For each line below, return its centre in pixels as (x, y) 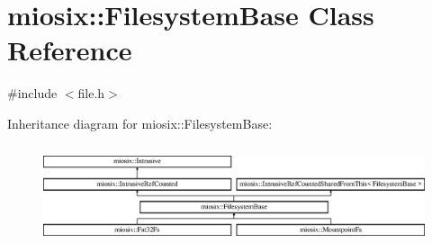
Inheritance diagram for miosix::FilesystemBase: (140, 123)
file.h (91, 93)
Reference (70, 50)
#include (32, 93)
